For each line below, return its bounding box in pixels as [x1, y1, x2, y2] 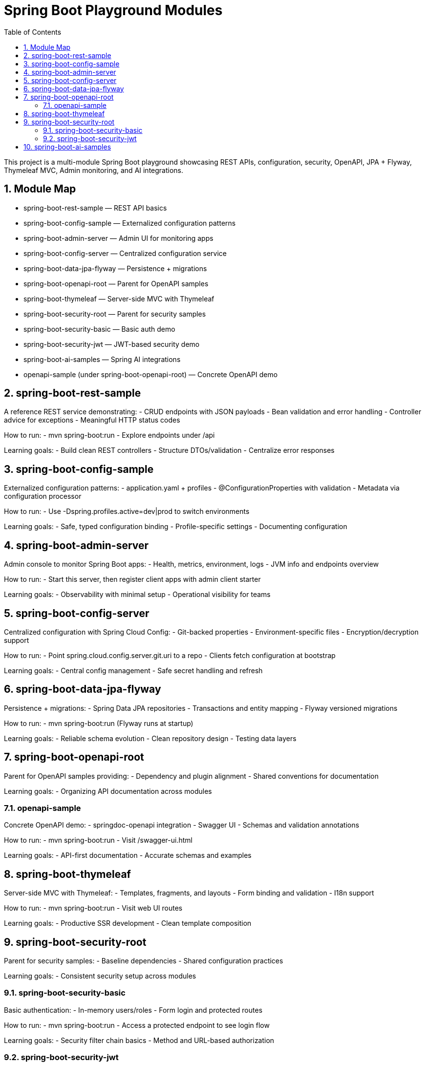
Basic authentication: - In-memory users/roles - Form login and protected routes [4, 1005, 263, 1014]
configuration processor [4, 492, 82, 501]
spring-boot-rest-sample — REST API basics [23, 203, 167, 212]
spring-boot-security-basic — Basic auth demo [23, 324, 175, 333]
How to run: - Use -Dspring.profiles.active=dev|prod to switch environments [4, 507, 250, 516]
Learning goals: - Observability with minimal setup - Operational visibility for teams [4, 590, 271, 599]
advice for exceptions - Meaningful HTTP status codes [4, 416, 180, 425]
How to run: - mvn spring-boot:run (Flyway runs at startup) [4, 719, 193, 727]
